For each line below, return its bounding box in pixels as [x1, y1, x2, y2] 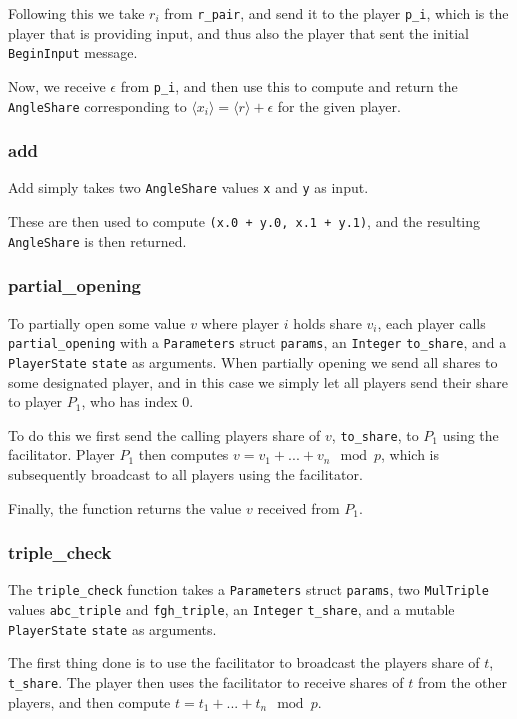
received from [257, 497, 340, 518]
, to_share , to [331, 424, 419, 445]
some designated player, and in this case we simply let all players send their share [8, 371, 509, 392]
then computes [138, 444, 229, 465]
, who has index [81, 391, 178, 412]
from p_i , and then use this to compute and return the [120, 75, 458, 96]
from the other [417, 671, 508, 692]
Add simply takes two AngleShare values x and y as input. [8, 177, 369, 198]
